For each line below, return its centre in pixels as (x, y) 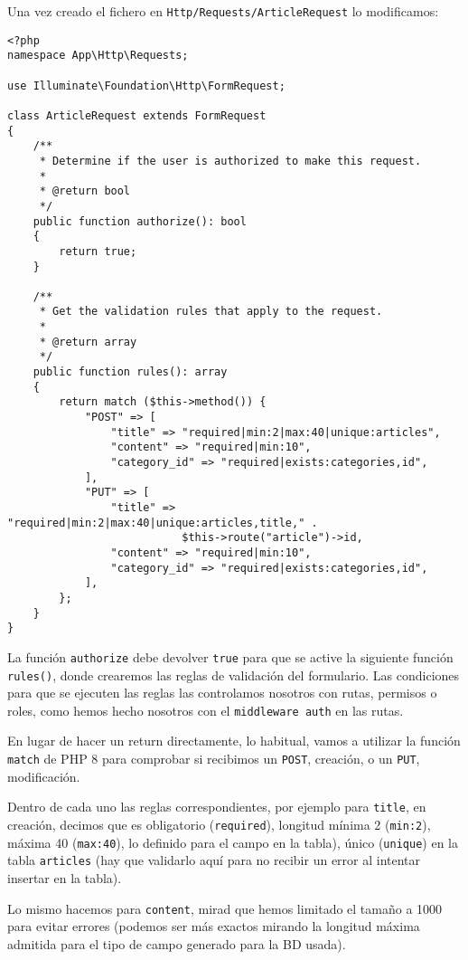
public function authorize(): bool (140, 221)
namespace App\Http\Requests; (98, 56)
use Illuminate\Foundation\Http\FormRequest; (146, 86)
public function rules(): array (130, 372)
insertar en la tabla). (65, 877)
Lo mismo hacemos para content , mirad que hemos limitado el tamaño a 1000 (225, 908)
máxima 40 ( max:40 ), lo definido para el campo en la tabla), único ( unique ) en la (233, 842)
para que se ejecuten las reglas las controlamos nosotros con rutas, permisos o (222, 693)
